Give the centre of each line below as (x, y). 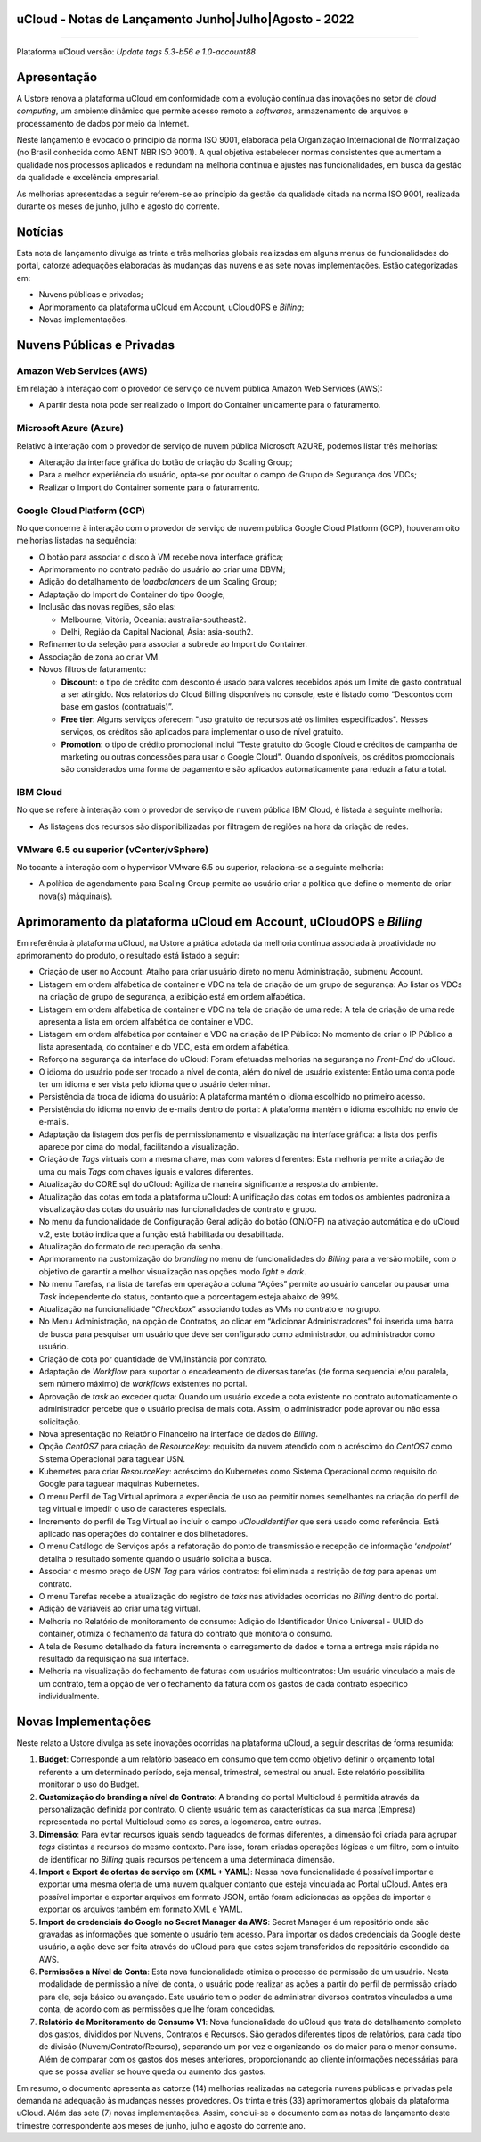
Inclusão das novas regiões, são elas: (107, 607)
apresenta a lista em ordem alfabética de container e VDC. (146, 1022)
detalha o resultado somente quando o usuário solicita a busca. (155, 1558)
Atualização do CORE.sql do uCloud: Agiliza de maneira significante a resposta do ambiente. (208, 1184)
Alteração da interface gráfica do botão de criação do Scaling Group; (166, 462)
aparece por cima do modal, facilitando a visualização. (139, 1146)
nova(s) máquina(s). (76, 896)
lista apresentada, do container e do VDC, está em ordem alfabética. (164, 1046)
